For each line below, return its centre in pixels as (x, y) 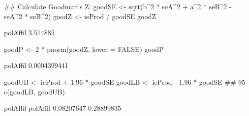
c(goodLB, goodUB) (34, 91)
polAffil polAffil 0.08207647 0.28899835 (63, 108)
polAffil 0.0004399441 (36, 65)
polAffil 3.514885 (29, 33)
